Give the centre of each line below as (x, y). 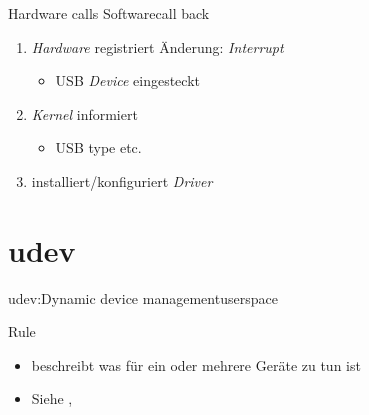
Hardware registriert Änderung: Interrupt (157, 46)
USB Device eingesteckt (127, 80)
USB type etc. (98, 147)
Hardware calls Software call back (109, 13)
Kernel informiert (84, 113)
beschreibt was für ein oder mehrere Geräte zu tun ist (196, 364)
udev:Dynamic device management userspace (143, 297)
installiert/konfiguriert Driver (122, 180)
